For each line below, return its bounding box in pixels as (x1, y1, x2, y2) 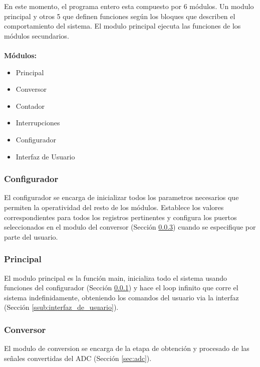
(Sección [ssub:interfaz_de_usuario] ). (4, 302, 119, 312)
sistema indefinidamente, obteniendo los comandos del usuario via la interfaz (4, 292, 239, 302)
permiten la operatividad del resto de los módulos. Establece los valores (4, 202, 224, 212)
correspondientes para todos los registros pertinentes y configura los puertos (4, 212, 237, 222)
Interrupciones (16, 117, 60, 128)
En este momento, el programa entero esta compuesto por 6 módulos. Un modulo (4, 1, 254, 11)
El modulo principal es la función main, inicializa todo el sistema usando (4, 272, 227, 283)
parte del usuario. (4, 231, 58, 242)
